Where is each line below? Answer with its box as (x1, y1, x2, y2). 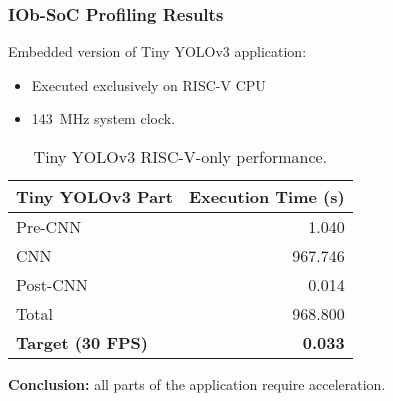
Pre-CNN (16, 215, 82, 238)
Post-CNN (16, 273, 88, 296)
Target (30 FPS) (16, 331, 148, 354)
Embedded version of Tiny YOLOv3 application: (8, 41, 307, 62)
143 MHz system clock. (31, 108, 176, 129)
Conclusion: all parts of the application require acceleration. (8, 374, 386, 394)
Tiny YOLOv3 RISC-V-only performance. (33, 145, 328, 168)
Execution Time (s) (188, 185, 345, 208)
